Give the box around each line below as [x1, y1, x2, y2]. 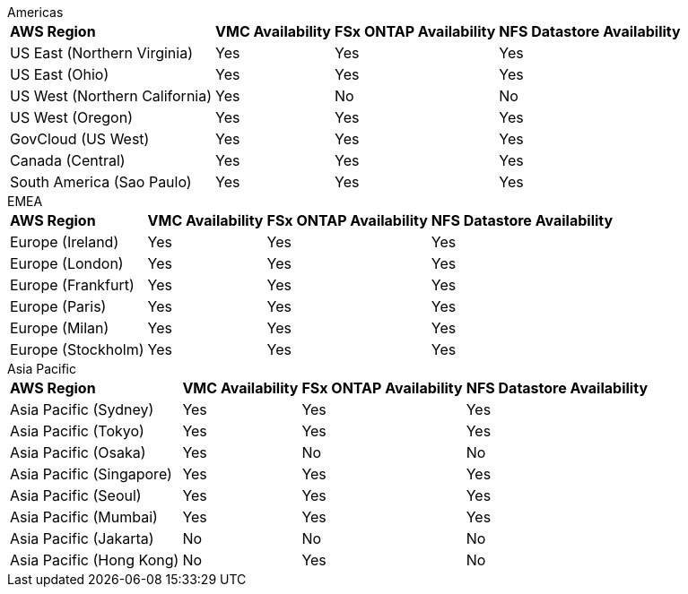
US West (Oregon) [10, 108, 133, 126]
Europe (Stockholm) [10, 340, 144, 358]
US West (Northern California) [10, 87, 213, 105]
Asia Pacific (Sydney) [10, 400, 154, 418]
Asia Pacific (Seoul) [10, 486, 142, 504]
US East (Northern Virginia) [10, 44, 193, 62]
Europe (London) [10, 254, 124, 272]
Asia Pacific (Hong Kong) [10, 551, 179, 569]
